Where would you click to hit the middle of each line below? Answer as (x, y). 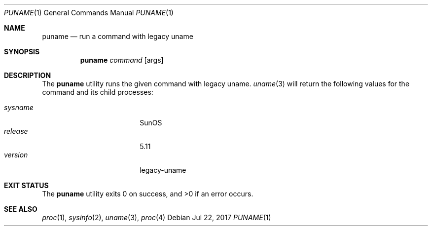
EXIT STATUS (26, 185)
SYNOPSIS (22, 52)
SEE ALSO (21, 209)
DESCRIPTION (28, 75)
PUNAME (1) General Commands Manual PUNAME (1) (89, 13)
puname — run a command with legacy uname (118, 36)
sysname (19, 107)
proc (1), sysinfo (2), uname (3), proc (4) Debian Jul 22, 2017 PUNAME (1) (157, 217)
